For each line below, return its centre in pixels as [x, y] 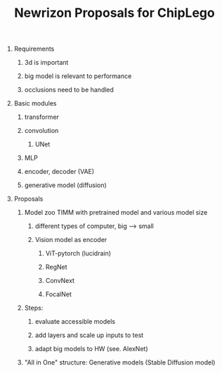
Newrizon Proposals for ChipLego [115, 13]
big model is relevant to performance [78, 76]
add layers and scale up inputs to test [89, 335]
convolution [41, 131]
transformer [42, 117]
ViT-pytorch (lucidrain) [78, 253]
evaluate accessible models [75, 322]
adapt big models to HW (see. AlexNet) [92, 349]
